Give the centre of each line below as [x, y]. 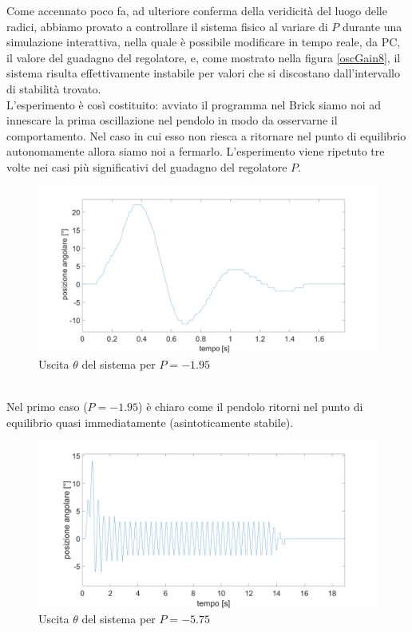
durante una [372, 26]
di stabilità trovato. [54, 88]
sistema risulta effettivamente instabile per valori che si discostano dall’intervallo [203, 73]
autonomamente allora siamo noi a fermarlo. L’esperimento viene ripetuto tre [196, 151]
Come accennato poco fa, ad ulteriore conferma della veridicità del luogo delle [197, 10]
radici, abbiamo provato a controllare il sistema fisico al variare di [167, 26]
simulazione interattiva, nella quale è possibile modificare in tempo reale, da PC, [204, 42]
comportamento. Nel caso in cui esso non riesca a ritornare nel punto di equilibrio [206, 135]
